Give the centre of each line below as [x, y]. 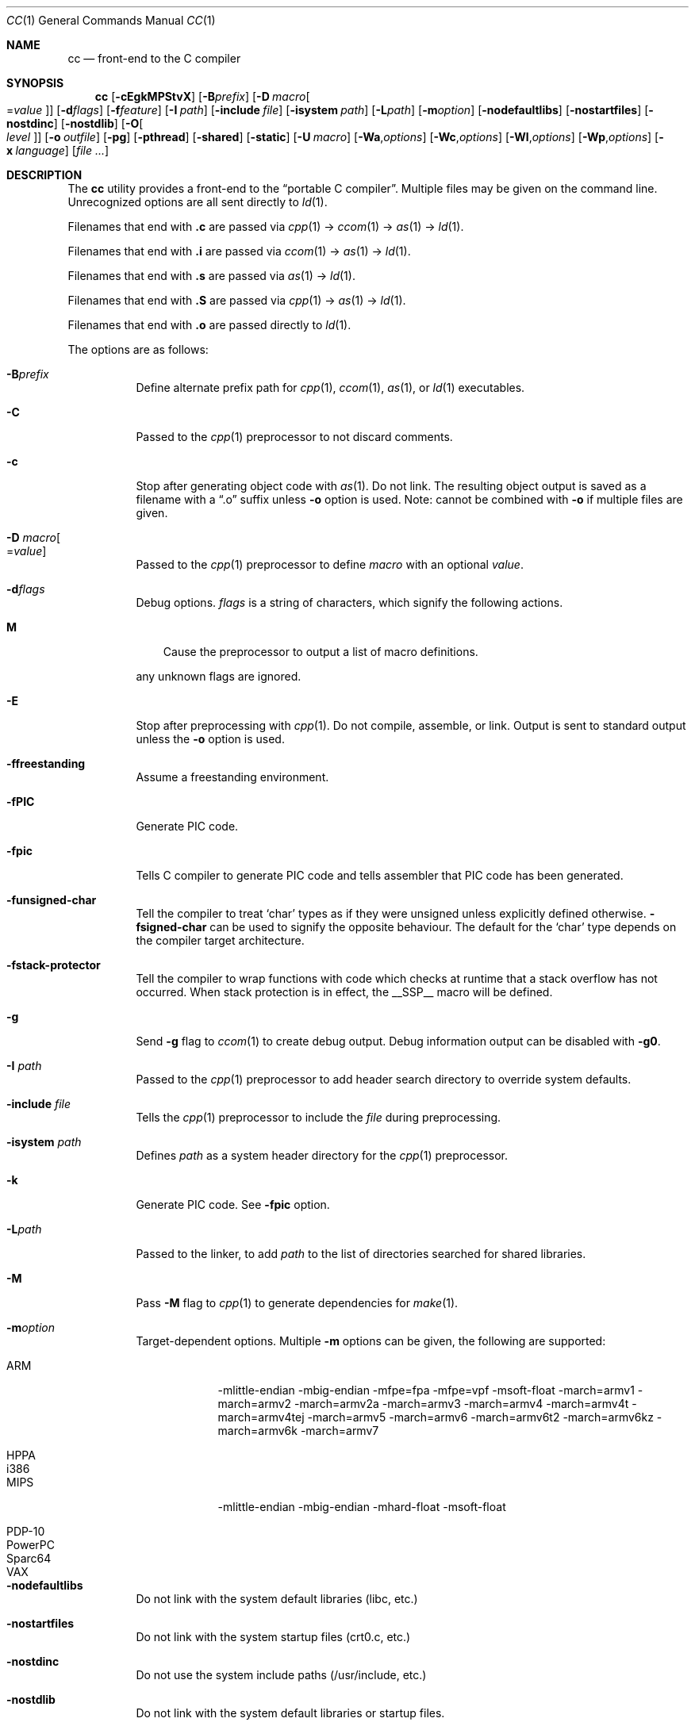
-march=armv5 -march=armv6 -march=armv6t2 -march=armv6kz [480, 1417]
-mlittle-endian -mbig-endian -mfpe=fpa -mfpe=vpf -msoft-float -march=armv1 [426, 1390]
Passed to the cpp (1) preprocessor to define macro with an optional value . [330, 564]
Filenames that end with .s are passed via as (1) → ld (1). [211, 276]
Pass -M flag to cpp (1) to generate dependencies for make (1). [297, 1303]
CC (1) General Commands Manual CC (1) [111, 20]
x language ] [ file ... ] [58, 150]
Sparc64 [29, 1558]
